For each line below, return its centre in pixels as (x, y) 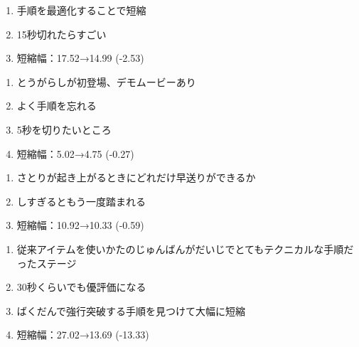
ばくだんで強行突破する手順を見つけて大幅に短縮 (131, 310)
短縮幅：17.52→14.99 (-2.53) (80, 58)
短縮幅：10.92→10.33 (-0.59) (80, 225)
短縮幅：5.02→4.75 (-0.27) (75, 153)
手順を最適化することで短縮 (81, 10)
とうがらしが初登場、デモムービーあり (106, 81)
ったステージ (47, 263)
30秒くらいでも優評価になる (81, 287)
